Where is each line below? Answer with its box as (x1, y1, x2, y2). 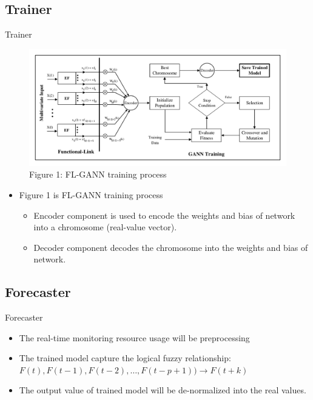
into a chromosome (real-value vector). (33, 221, 177, 233)
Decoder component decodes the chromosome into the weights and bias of (33, 241, 308, 253)
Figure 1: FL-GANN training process (29, 168, 167, 181)
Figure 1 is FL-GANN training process (19, 188, 163, 201)
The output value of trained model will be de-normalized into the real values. (19, 384, 306, 396)
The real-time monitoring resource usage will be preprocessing (19, 331, 250, 344)
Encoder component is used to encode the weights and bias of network (33, 208, 295, 221)
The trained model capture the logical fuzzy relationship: (19, 352, 231, 364)
